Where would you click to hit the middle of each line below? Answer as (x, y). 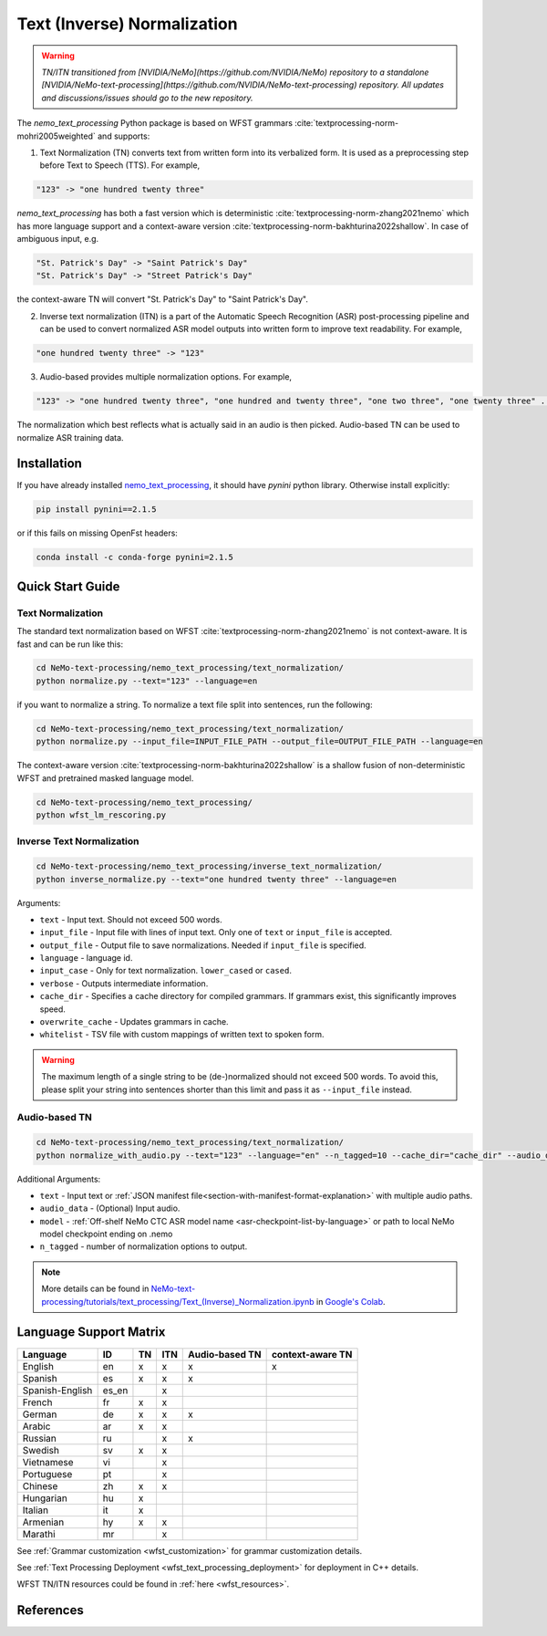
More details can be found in (95, 1289)
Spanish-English (57, 1390)
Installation (49, 464)
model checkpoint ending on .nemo (106, 1234)
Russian (39, 1438)
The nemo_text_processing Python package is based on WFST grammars (155, 123)
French (37, 1402)
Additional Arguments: (59, 1179)
